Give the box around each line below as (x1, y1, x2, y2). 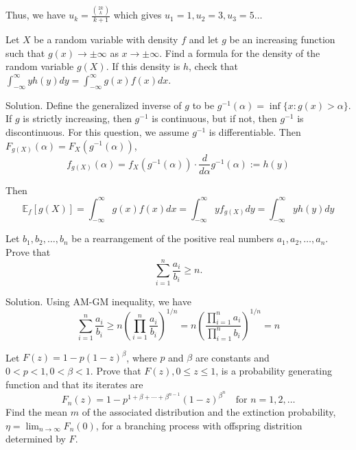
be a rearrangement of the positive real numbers (71, 231, 274, 246)
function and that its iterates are (5, 377, 143, 391)
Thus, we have (5, 8, 66, 22)
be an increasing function (229, 32, 335, 47)
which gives (113, 8, 162, 22)
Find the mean (5, 405, 68, 419)
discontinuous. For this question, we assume (5, 124, 189, 139)
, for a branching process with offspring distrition (95, 418, 302, 432)
